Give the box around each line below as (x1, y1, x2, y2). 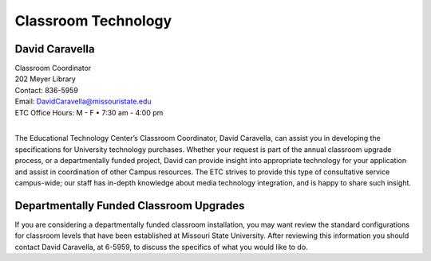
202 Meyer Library (14, 74, 76, 84)
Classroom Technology (14, 12, 172, 29)
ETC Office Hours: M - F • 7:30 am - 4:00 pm (14, 107, 164, 117)
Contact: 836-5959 (14, 85, 79, 95)
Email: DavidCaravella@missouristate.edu (14, 96, 152, 107)
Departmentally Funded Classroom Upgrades (14, 199, 245, 212)
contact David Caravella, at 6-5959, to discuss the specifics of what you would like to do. (14, 242, 308, 251)
